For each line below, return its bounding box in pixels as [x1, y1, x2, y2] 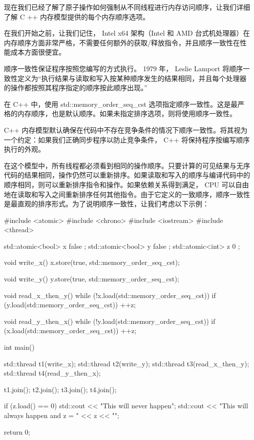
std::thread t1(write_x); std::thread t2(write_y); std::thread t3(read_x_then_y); [4, 358, 249, 368]
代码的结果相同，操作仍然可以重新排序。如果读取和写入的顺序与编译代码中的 [4, 170, 250, 180]
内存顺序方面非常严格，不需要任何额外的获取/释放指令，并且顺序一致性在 [4, 37, 240, 47]
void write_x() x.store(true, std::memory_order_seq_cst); [4, 257, 180, 267]
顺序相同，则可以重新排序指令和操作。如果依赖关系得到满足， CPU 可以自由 [4, 179, 249, 189]
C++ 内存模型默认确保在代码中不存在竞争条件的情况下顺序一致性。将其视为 [4, 124, 248, 135]
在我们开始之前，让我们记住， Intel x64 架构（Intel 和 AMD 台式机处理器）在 [4, 28, 250, 38]
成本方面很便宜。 [10, 47, 65, 57]
